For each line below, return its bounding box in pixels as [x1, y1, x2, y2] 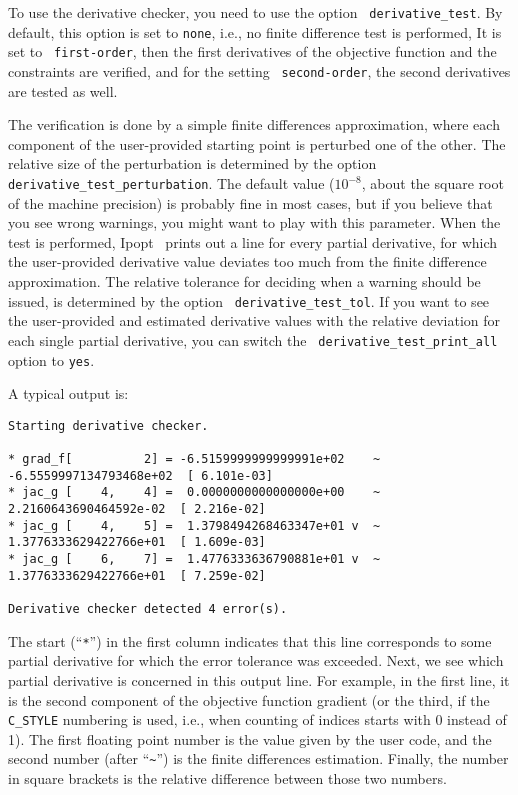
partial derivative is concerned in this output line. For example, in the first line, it [8, 669, 510, 690]
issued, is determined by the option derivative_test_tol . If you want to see [8, 290, 490, 311]
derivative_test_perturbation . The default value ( [8, 173, 335, 193]
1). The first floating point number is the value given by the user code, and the [8, 728, 492, 749]
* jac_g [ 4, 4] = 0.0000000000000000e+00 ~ [8, 485, 381, 500]
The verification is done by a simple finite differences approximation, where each [8, 114, 500, 135]
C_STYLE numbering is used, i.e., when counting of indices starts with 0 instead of [8, 709, 507, 730]
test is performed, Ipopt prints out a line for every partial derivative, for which [8, 231, 498, 252]
